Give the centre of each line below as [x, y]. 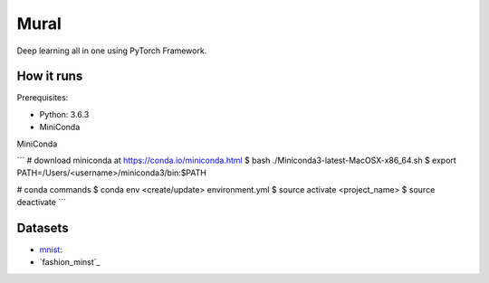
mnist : [51, 250]
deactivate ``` [42, 203]
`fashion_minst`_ [70, 262]
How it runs [50, 76]
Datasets [43, 228]
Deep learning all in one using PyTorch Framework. [112, 51]
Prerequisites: [43, 98]
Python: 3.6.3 [64, 114]
